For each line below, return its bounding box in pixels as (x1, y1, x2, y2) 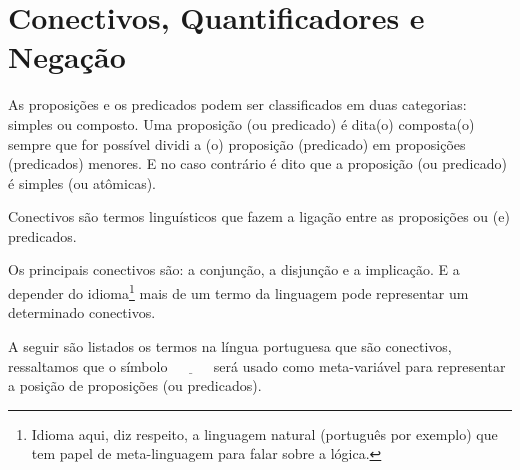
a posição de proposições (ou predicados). (8, 375, 262, 396)
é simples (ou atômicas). (8, 172, 156, 193)
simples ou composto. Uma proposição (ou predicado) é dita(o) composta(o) (8, 113, 475, 134)
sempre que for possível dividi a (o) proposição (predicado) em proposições (8, 133, 466, 154)
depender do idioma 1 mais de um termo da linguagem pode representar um (8, 280, 469, 303)
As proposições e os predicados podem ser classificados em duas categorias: (8, 94, 467, 115)
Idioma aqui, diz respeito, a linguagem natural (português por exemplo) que (31, 423, 498, 444)
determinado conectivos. (8, 302, 156, 323)
